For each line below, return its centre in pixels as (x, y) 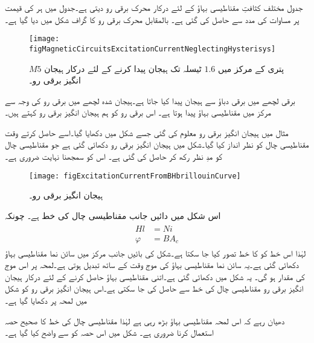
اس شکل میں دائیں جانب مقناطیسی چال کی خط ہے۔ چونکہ (113, 215)
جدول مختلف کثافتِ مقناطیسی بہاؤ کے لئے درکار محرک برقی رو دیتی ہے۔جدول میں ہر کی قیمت (154, 7)
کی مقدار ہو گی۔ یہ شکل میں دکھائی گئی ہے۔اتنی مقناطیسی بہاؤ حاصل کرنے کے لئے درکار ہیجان (155, 276)
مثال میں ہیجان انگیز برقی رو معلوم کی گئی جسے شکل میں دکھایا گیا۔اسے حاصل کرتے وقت (147, 132)
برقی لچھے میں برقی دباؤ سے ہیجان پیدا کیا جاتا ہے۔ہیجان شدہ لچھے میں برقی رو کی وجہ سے (150, 100)
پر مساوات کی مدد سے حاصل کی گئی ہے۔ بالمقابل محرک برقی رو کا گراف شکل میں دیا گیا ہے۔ (152, 19)
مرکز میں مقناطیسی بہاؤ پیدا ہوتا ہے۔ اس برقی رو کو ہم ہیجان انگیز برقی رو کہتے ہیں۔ (138, 112)
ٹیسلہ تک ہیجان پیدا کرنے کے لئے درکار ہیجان (123, 68)
